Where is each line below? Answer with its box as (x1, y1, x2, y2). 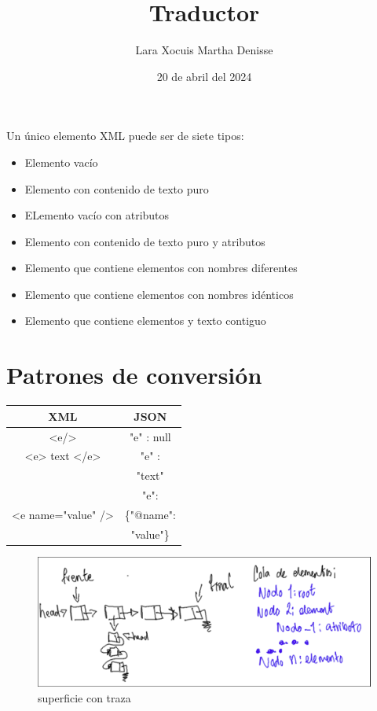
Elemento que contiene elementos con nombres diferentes (24, 260, 298, 276)
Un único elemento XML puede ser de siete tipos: (6, 127, 244, 144)
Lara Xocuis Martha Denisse (135, 42, 273, 58)
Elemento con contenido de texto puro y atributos (24, 233, 265, 249)
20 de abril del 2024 (156, 68, 252, 84)
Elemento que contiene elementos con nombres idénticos (24, 286, 294, 302)
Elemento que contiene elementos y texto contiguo (24, 312, 266, 329)
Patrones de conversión (6, 359, 262, 391)
